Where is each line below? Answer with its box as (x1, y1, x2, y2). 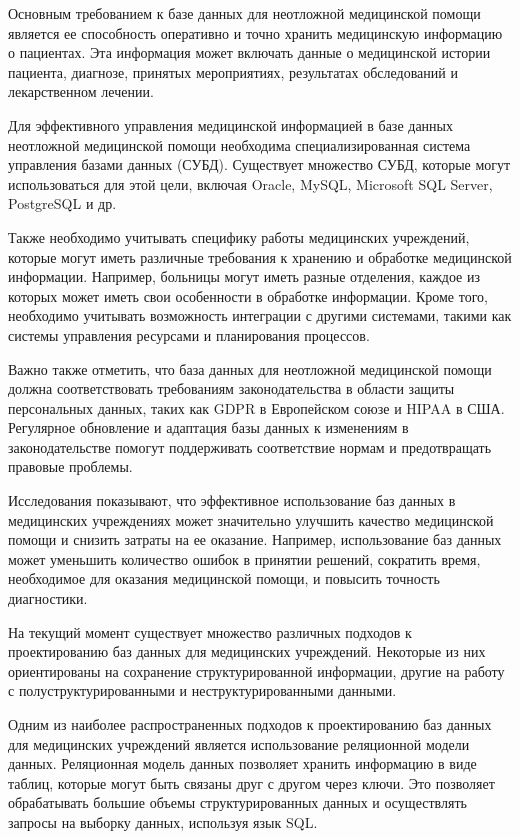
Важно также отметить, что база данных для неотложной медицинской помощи (8, 358, 492, 379)
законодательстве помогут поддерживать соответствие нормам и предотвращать (8, 436, 492, 457)
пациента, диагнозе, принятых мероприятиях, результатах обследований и (8, 61, 458, 82)
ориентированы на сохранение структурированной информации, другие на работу (8, 660, 505, 681)
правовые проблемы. (8, 456, 133, 477)
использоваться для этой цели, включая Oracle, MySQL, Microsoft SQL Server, (8, 173, 493, 194)
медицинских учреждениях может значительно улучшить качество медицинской (8, 509, 494, 530)
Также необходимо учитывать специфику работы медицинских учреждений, (8, 226, 470, 247)
